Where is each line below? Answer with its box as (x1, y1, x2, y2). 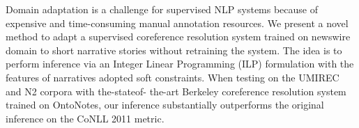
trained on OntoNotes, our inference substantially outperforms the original (6, 97, 324, 112)
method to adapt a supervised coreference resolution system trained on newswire (6, 29, 351, 44)
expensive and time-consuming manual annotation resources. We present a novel (6, 15, 349, 30)
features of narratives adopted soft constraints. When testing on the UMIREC (6, 70, 339, 84)
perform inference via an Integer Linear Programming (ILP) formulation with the (6, 56, 354, 71)
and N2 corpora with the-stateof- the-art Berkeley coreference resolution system (6, 83, 346, 98)
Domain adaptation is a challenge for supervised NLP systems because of (6, 2, 319, 16)
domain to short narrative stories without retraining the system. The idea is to (6, 42, 342, 57)
